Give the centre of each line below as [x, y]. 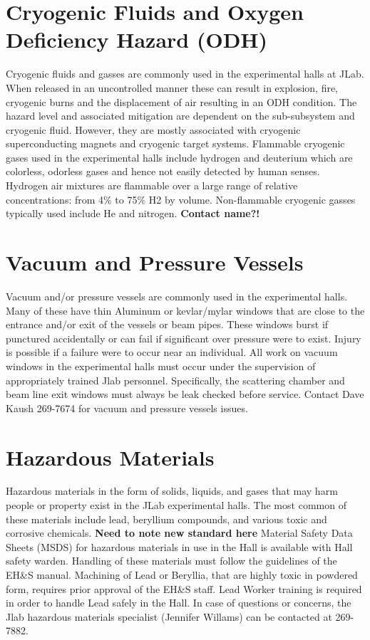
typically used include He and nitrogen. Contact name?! [133, 213]
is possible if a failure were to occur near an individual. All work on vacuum [172, 352]
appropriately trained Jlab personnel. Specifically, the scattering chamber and [175, 380]
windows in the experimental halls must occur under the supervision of [161, 366]
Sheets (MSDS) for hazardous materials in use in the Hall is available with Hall [179, 546]
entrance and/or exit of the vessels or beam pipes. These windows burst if [167, 324]
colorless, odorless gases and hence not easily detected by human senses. [163, 171]
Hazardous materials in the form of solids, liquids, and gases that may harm [172, 491]
